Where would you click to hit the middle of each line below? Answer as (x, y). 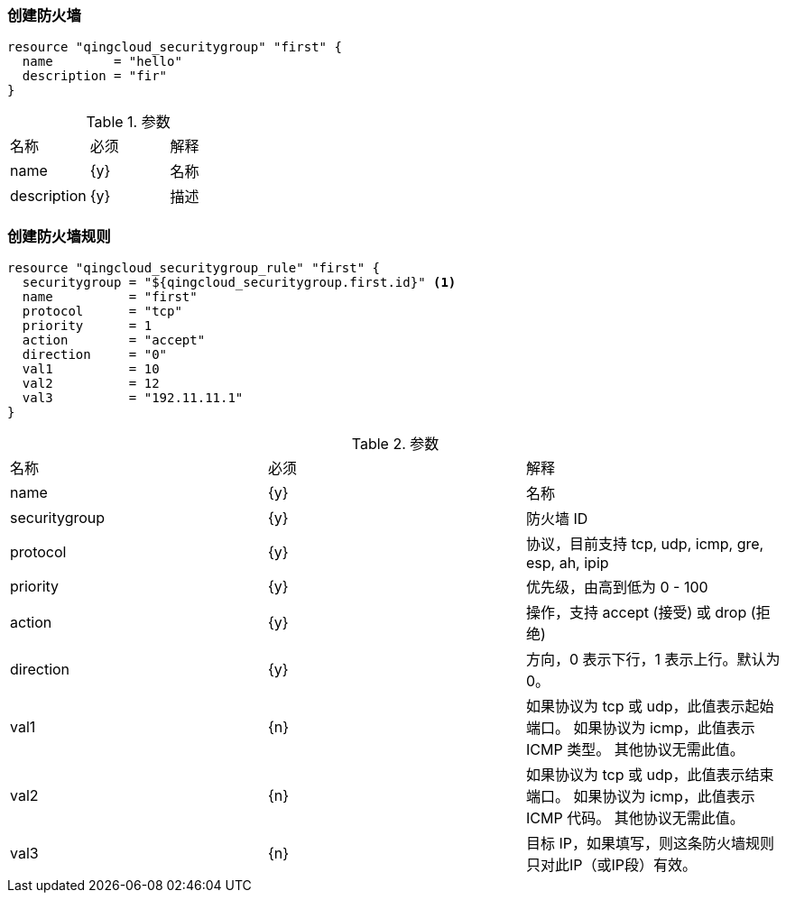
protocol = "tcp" (102, 312)
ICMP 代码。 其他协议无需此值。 (635, 818)
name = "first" (110, 297)
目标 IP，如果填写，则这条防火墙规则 (650, 844)
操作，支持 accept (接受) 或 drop (636, 613)
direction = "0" (95, 355)
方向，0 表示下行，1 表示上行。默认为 (653, 660)
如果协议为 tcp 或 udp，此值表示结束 (650, 775)
